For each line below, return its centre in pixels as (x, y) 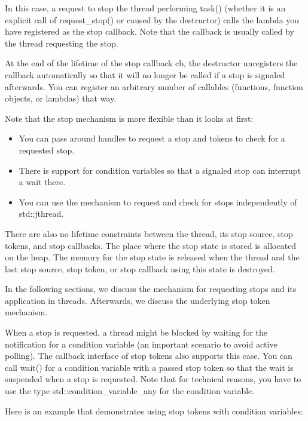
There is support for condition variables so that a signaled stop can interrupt (160, 170)
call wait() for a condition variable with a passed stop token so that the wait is (149, 367)
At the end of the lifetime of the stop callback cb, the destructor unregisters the (151, 63)
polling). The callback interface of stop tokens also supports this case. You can (149, 356)
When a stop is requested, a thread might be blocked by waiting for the (136, 332)
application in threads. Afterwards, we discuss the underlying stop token (138, 300)
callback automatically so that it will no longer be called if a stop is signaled (145, 74)
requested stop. (47, 150)
